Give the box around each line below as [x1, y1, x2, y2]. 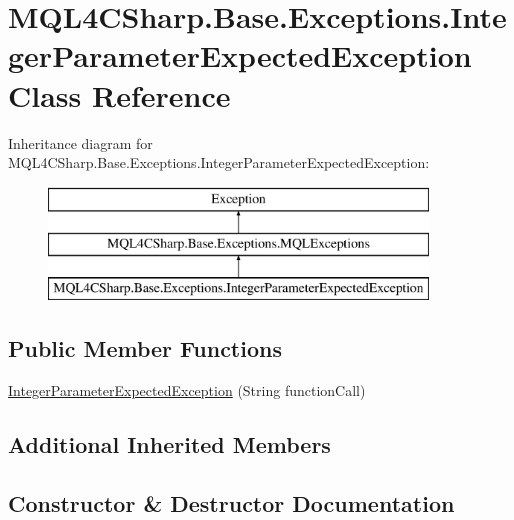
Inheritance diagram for [8, 132, 153, 153]
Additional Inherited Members [8, 428, 331, 459]
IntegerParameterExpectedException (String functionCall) [8, 379, 366, 400]
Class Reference [8, 74, 231, 115]
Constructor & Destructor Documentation [8, 487, 455, 518]
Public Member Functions [8, 333, 282, 364]
